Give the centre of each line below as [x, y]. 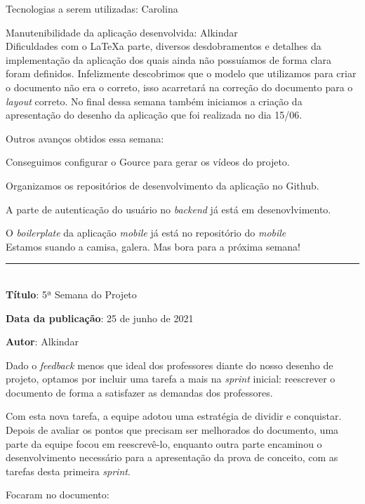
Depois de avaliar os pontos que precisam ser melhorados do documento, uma [172, 430]
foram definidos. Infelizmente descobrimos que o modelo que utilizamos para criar [181, 73]
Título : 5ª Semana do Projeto [71, 294]
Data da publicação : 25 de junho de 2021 [100, 318]
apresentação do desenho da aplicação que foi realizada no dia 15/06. [154, 115]
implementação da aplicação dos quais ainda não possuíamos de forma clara [169, 59]
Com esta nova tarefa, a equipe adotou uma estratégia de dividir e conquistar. [174, 416]
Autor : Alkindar [42, 341]
